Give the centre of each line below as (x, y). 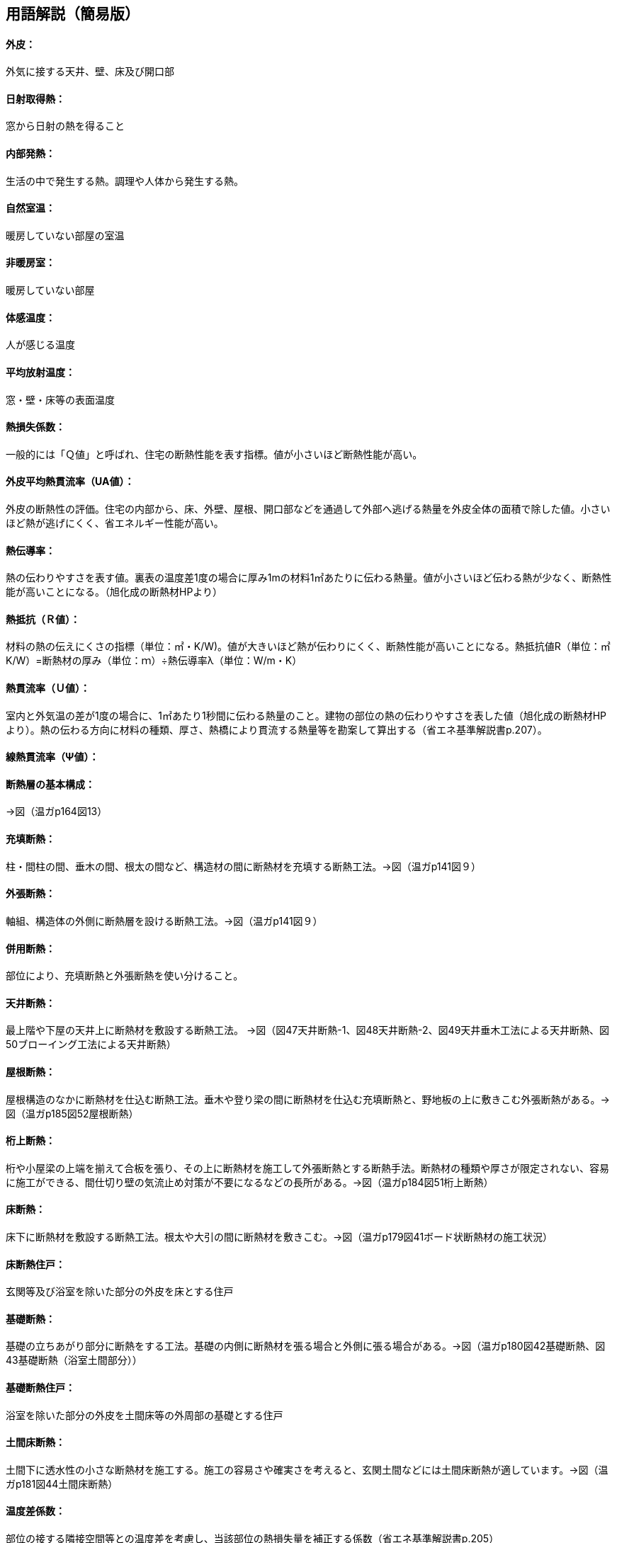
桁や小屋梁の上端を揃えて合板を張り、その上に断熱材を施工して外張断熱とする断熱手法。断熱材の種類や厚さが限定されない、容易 (307, 1168)
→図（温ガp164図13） (57, 812)
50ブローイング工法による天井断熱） (91, 1044)
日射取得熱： (35, 98)
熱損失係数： (35, 427)
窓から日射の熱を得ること (65, 126)
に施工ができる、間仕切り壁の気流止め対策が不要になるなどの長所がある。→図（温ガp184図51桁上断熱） (250, 1182)
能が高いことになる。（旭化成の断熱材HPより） (114, 592)
